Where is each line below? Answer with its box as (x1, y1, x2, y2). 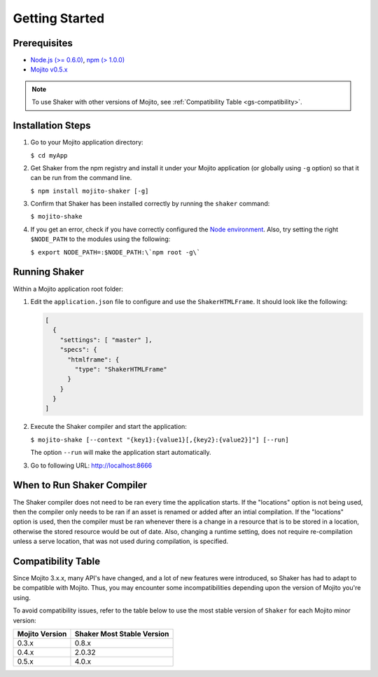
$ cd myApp (30, 151, 68, 159)
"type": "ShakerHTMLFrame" (74, 365, 167, 373)
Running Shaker (13, 266, 84, 278)
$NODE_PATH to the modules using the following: (30, 235, 171, 243)
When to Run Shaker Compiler (13, 479, 147, 491)
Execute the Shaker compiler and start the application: (30, 423, 187, 431)
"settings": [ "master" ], (59, 336, 153, 343)
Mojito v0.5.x (30, 65, 68, 74)
